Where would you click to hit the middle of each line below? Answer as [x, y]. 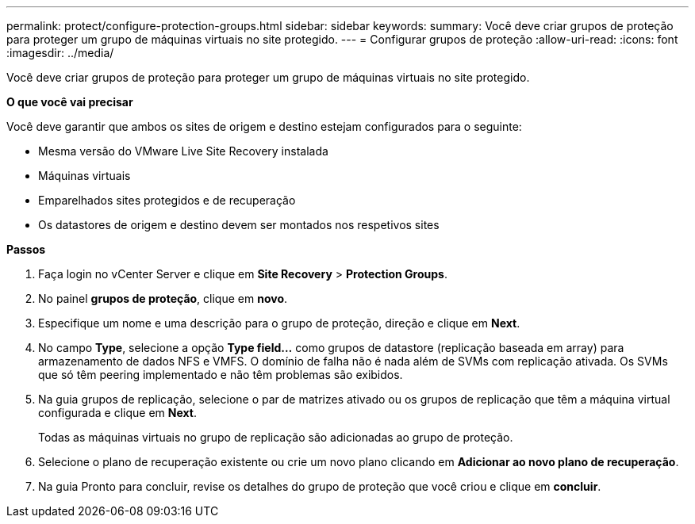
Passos [26, 249]
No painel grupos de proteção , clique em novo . [163, 298]
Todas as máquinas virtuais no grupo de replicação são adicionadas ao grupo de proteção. [276, 437]
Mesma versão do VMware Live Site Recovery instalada [183, 151]
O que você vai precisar [70, 102]
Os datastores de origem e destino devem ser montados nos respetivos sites [239, 225]
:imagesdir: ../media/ [60, 53]
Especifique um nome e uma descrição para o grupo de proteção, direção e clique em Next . [279, 323]
